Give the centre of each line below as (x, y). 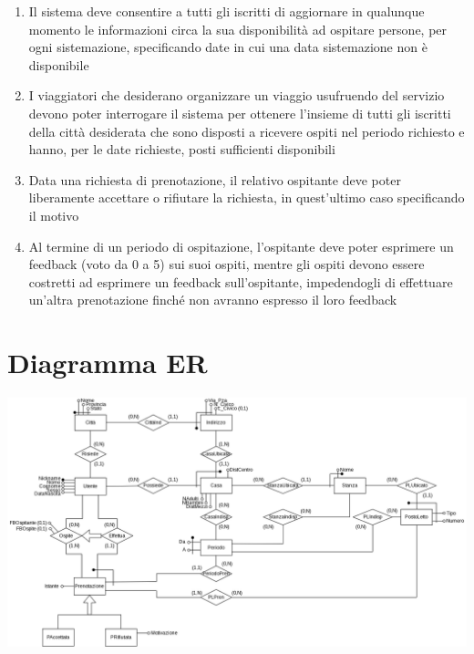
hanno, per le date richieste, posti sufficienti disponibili (182, 149)
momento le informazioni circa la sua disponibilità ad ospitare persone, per (238, 29)
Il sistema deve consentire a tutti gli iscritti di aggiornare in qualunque (227, 11)
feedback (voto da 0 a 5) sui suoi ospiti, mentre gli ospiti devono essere (227, 264)
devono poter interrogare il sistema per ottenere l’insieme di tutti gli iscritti (240, 113)
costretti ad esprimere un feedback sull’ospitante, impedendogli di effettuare (241, 281)
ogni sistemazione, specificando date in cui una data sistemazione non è (228, 47)
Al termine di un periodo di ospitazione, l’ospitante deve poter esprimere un (241, 246)
